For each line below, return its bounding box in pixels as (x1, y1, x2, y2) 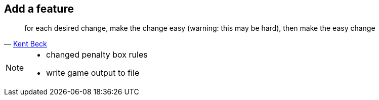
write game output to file (46, 68, 140, 78)
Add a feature (4, 3, 74, 15)
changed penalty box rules (46, 49, 148, 60)
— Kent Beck (4, 39, 47, 48)
